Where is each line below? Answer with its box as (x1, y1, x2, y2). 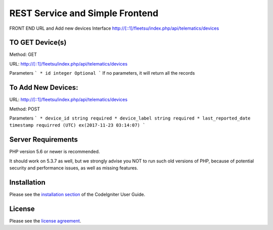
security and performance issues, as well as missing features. (9, 165, 139, 171)
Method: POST (9, 106, 40, 112)
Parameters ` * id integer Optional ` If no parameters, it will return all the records (9, 70, 195, 76)
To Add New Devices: (9, 83, 78, 92)
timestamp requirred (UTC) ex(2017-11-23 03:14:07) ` (9, 123, 146, 128)
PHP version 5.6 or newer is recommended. (9, 149, 100, 155)
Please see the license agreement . (9, 217, 81, 224)
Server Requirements (9, 135, 78, 144)
